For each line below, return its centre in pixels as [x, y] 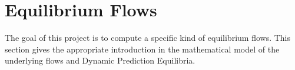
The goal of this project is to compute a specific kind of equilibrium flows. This [148, 38]
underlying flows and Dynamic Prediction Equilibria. [100, 60]
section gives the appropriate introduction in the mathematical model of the [142, 49]
